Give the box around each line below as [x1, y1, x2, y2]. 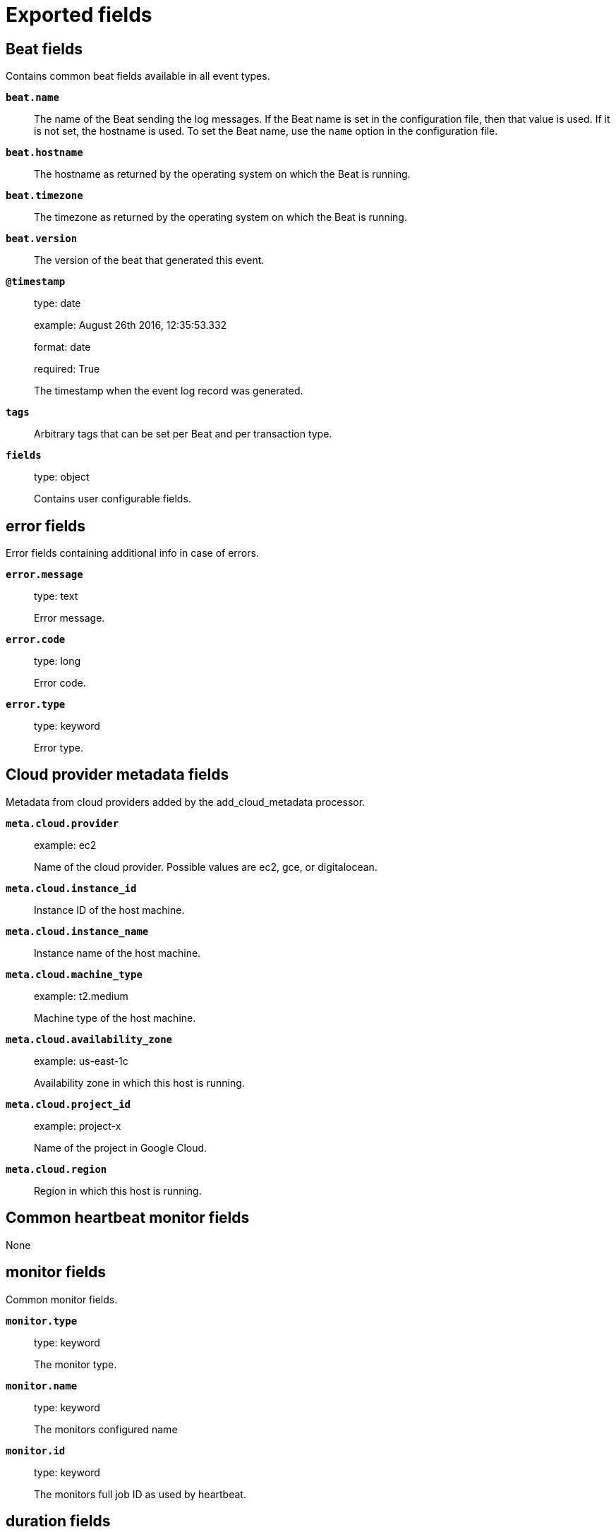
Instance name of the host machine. [34, 946, 201, 959]
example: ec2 [34, 838, 97, 851]
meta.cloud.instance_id [6, 882, 137, 894]
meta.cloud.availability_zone [6, 1033, 173, 1045]
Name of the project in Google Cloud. [34, 1141, 207, 1154]
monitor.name [6, 1380, 78, 1392]
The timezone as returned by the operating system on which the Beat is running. [34, 211, 407, 224]
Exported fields [6, 3, 152, 27]
